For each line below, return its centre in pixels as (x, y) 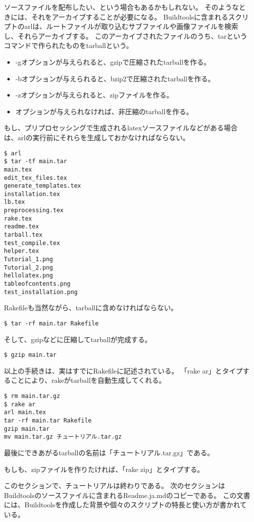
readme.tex (22, 227)
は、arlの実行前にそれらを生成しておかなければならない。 (97, 137)
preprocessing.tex (34, 211)
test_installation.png (41, 292)
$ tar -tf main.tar (35, 162)
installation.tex (32, 194)
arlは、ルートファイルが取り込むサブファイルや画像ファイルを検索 (131, 26)
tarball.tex (23, 235)
